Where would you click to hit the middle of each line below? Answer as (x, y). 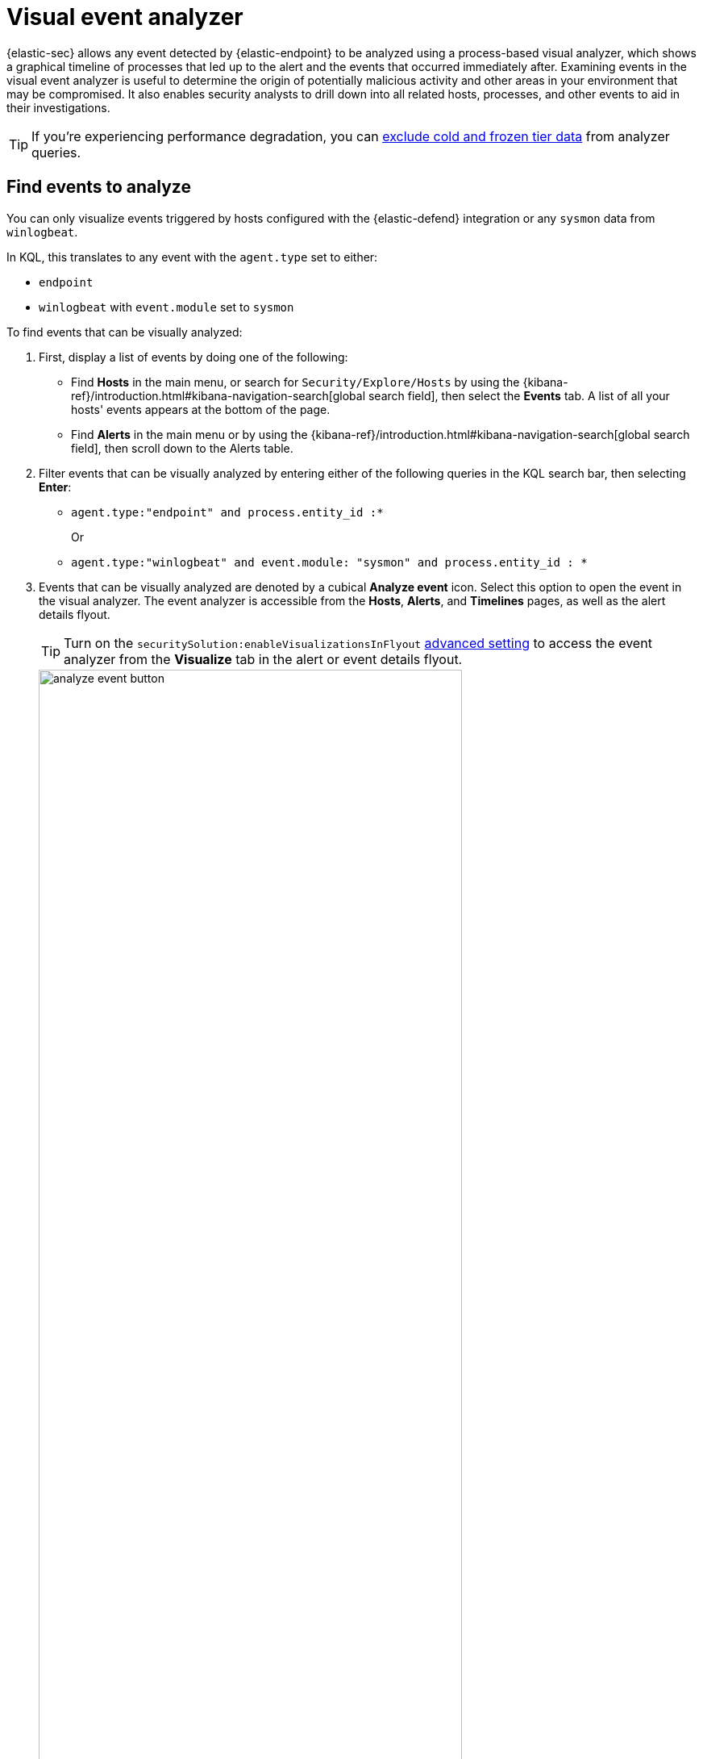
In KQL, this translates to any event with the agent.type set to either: (192, 257)
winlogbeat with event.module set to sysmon (166, 307)
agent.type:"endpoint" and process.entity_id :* (227, 512)
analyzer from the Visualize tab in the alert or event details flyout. (263, 659)
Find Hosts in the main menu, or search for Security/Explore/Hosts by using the (295, 382)
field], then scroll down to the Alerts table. (182, 448)
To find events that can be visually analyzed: (125, 332)
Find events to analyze (99, 187)
